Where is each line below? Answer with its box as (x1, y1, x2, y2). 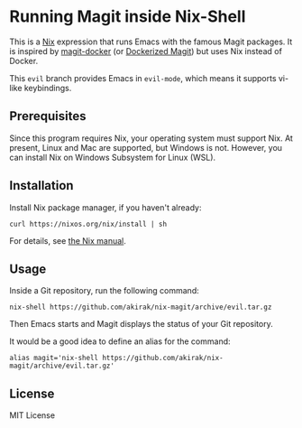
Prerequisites (9, 108, 87, 124)
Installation (9, 178, 74, 193)
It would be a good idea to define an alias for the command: (9, 336, 232, 347)
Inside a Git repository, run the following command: (9, 285, 200, 296)
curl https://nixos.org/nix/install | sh (9, 219, 168, 228)
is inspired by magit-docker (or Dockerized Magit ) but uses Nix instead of (9, 45, 282, 56)
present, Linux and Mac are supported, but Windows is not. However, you (9, 142, 282, 153)
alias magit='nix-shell (9, 354, 99, 363)
